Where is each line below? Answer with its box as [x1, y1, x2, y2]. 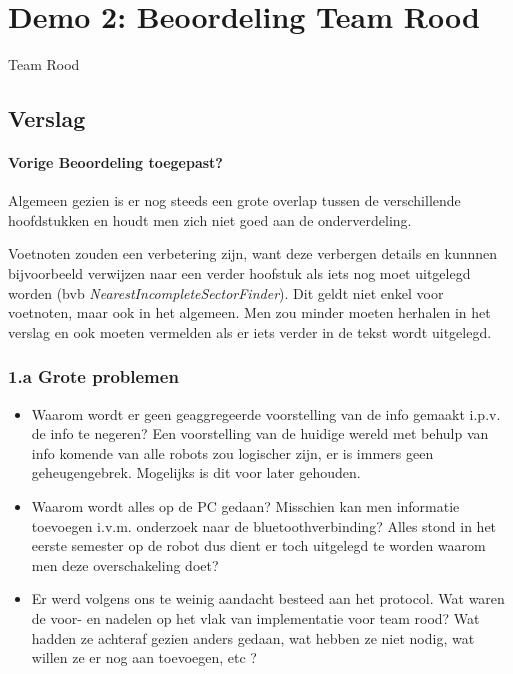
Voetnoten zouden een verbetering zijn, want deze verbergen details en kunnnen [8, 243, 498, 264]
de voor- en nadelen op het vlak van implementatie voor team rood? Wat [31, 608, 480, 629]
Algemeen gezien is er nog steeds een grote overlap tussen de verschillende [8, 190, 461, 211]
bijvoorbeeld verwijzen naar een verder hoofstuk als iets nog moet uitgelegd [8, 263, 471, 284]
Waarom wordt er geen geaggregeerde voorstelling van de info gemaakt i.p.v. [31, 403, 501, 424]
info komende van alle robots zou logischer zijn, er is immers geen [31, 442, 434, 463]
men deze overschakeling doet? [31, 554, 219, 575]
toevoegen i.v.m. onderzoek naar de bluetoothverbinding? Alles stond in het [31, 515, 497, 536]
